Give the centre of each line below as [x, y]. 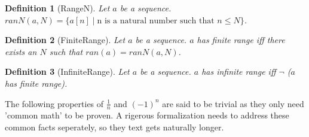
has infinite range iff [239, 71]
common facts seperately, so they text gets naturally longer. [114, 127]
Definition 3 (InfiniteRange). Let [67, 71]
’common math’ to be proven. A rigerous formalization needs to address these [147, 115]
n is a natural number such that [156, 21]
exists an [21, 51]
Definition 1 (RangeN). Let [57, 8]
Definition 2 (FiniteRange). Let [65, 40]
